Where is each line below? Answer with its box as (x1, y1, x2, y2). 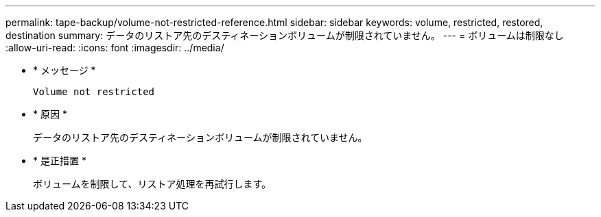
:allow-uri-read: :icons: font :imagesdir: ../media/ (5, 42, 224, 53)
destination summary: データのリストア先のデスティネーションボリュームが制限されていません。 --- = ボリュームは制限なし (5, 29, 564, 41)
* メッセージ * (33, 64, 96, 76)
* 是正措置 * (33, 155, 86, 166)
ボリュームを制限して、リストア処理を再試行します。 (33, 178, 272, 190)
